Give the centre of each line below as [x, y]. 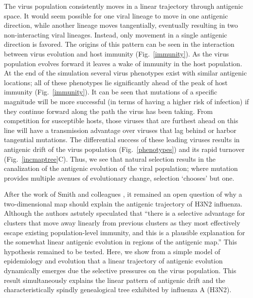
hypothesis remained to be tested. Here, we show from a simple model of [112, 251]
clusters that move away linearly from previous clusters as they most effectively [122, 223]
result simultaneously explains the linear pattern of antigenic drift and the [115, 280]
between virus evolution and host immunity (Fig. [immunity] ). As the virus [117, 53]
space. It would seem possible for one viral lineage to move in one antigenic [116, 15]
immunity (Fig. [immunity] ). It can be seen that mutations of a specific [111, 92]
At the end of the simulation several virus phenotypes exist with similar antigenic [126, 73]
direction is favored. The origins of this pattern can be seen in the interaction [119, 44]
